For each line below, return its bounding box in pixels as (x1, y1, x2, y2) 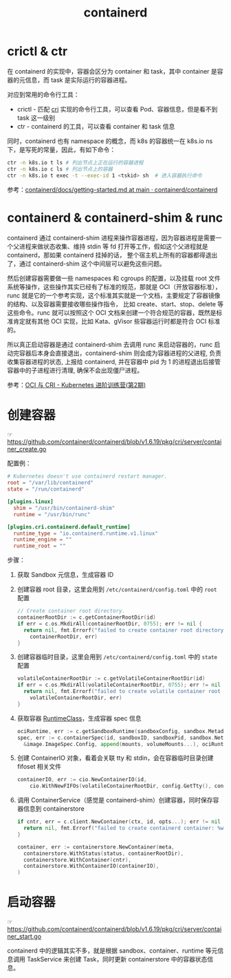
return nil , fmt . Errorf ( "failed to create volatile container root (23, 688, 221, 695)
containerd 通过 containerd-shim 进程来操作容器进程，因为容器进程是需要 (7, 233, 216, 242)
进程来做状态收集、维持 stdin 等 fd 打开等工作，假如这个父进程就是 (19, 242, 208, 251)
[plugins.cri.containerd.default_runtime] (7, 523, 131, 531)
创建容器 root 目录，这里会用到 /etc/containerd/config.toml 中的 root (16, 585, 217, 593)
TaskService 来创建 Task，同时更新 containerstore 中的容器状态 (26, 955, 208, 964)
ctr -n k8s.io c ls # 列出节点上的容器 (7, 165, 113, 173)
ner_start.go (7, 933, 42, 941)
